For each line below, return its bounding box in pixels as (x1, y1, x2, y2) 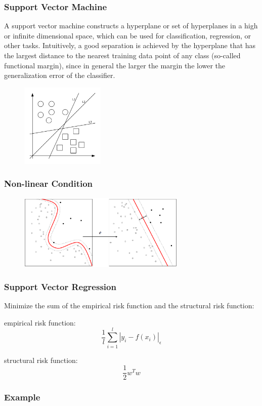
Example (4, 391, 40, 403)
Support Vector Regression (4, 280, 116, 293)
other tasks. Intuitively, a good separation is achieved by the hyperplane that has (4, 40, 256, 51)
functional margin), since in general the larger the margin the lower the (4, 60, 226, 70)
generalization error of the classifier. (4, 70, 115, 80)
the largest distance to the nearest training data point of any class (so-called (4, 50, 241, 60)
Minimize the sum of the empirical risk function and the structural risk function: (4, 300, 254, 311)
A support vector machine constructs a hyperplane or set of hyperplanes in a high (4, 20, 258, 31)
